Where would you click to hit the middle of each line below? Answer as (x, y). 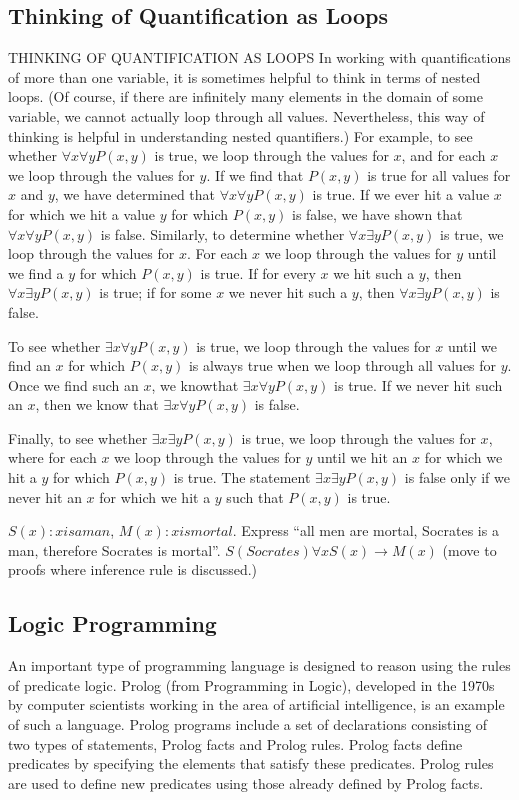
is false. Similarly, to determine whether (222, 233)
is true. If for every (258, 272)
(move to (469, 549)
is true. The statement (242, 477)
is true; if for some (155, 292)
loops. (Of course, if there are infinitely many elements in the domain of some (245, 96)
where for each (52, 457)
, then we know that (97, 404)
